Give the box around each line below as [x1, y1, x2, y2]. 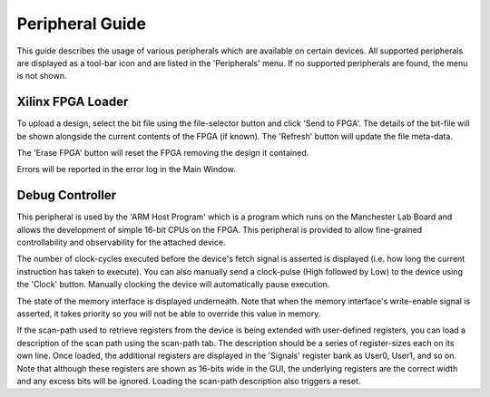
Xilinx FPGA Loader [16, 94, 129, 110]
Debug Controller [16, 188, 117, 203]
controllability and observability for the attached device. [16, 237, 226, 248]
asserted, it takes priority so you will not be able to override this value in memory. [16, 308, 321, 319]
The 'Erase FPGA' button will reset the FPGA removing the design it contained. [16, 148, 309, 159]
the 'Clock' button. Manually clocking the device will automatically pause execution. [16, 279, 330, 290]
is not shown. [16, 71, 67, 82]
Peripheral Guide [16, 14, 147, 34]
